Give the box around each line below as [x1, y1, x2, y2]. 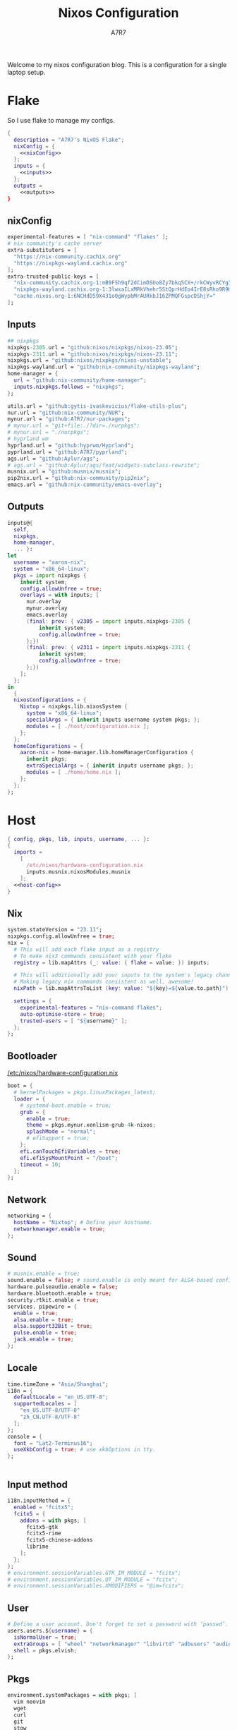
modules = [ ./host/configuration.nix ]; [25, 722, 150, 730]
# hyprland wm [7, 435, 49, 442]
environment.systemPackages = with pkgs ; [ [7, 1692, 138, 1699]
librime [25, 1543, 49, 1550]
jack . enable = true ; [13, 1336, 74, 1343]
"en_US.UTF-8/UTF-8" [20, 1407, 80, 1414]
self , [13, 526, 30, 533]
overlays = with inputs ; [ [20, 591, 99, 599]
